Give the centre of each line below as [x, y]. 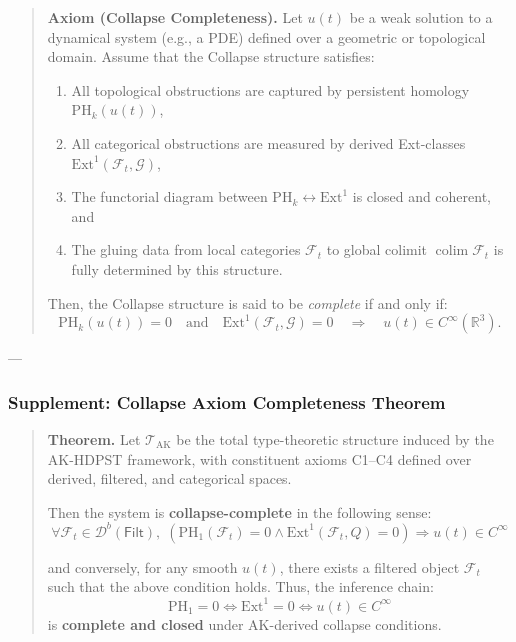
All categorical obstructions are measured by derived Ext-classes [268, 142]
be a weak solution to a [421, 17]
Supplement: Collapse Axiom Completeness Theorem [227, 401]
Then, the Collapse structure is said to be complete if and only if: [247, 302]
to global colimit [377, 249]
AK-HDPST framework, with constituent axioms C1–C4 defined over [259, 458]
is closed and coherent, [422, 196]
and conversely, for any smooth [142, 566]
